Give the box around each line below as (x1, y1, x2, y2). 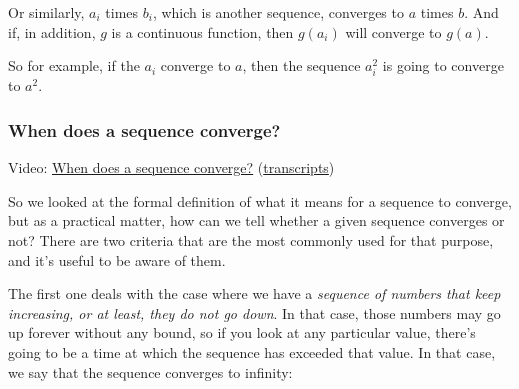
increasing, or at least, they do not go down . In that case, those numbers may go (8, 302, 501, 323)
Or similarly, (8, 2, 85, 22)
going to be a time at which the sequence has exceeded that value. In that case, (8, 341, 496, 362)
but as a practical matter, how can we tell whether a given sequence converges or (8, 210, 505, 231)
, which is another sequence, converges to (152, 2, 404, 22)
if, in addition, (8, 21, 96, 42)
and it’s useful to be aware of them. (8, 249, 226, 270)
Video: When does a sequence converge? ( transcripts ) (8, 157, 335, 178)
